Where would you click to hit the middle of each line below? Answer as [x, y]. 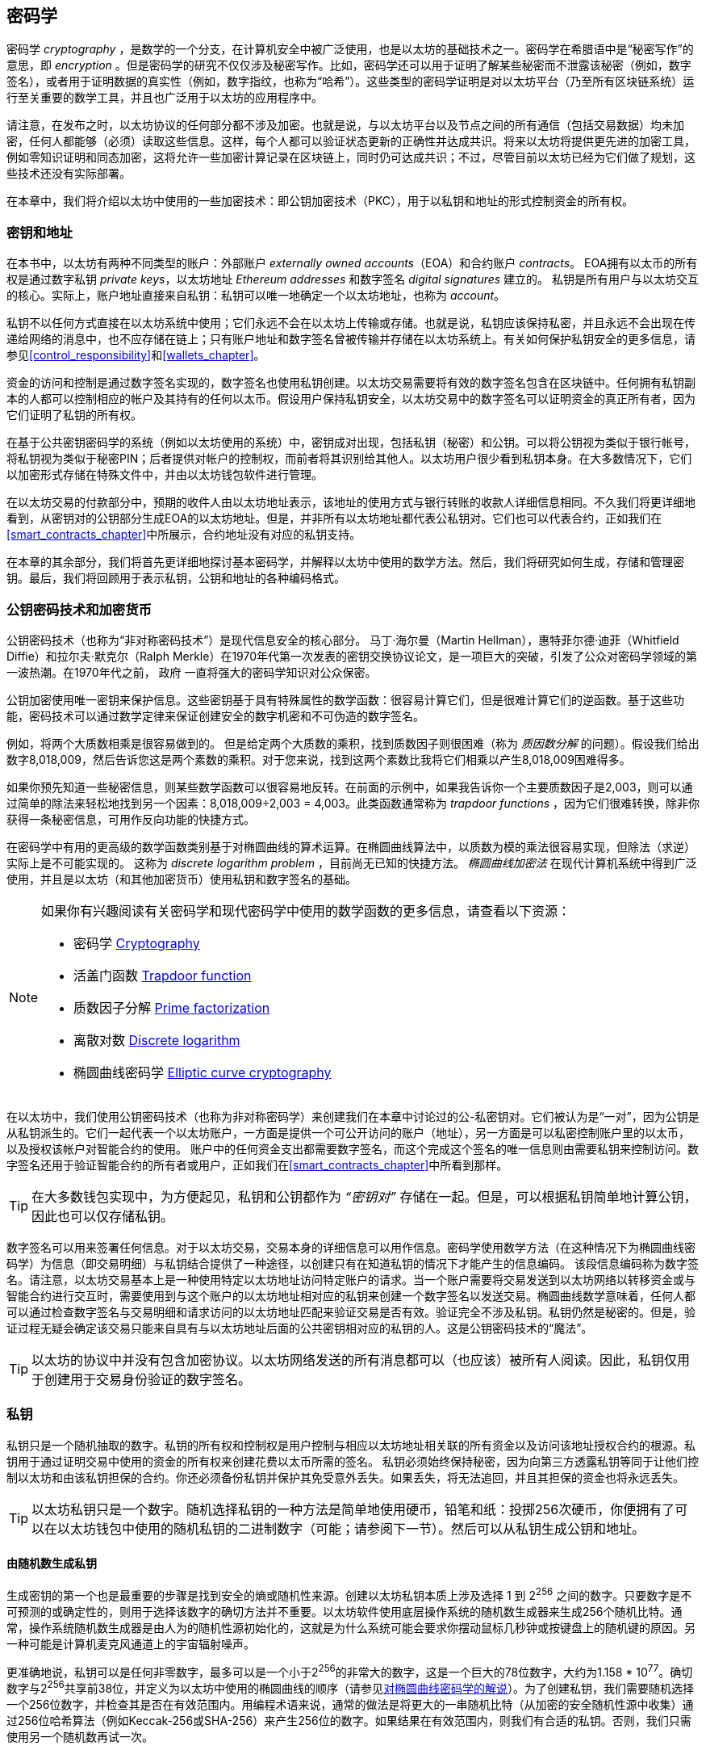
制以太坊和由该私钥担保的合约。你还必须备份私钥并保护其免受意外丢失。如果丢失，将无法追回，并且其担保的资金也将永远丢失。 [345, 1477]
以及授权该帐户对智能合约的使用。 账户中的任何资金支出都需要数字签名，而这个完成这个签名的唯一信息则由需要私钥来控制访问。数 [353, 1148]
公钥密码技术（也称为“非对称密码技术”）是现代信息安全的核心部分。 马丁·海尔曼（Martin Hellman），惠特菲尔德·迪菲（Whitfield [343, 640]
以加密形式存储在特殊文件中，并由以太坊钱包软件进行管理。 [165, 475]
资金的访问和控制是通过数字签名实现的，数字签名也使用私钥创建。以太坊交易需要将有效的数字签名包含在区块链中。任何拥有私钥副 [351, 383]
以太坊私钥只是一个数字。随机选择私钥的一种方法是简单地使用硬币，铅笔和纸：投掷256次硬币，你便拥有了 [353, 1509]
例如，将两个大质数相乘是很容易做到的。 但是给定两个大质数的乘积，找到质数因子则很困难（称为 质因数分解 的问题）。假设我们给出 [353, 743]
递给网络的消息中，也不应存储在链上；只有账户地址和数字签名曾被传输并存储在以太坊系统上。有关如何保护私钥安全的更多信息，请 [351, 339]
